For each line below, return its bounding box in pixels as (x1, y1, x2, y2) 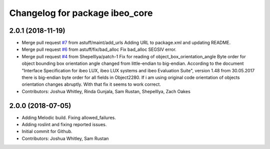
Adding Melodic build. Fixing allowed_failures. (21, 115, 116, 121)
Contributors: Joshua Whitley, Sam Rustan (21, 135, 109, 142)
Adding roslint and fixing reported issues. (21, 122, 107, 128)
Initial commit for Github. (21, 129, 72, 135)
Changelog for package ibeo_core (9, 7, 153, 18)
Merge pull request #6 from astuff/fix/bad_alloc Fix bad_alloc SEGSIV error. (21, 46, 177, 52)
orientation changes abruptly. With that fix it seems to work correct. (21, 81, 161, 87)
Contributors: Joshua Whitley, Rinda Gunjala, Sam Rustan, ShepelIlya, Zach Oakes (21, 88, 191, 94)
